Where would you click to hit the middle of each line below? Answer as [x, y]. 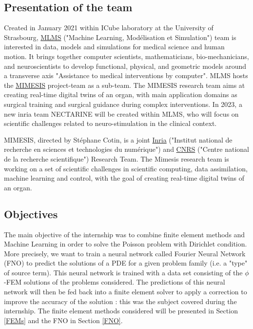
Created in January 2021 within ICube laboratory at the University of [109, 28]
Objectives [31, 214]
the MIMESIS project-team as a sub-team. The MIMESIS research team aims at [125, 85]
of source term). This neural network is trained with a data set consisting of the [123, 272]
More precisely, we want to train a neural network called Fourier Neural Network [125, 253]
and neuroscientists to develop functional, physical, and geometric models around [125, 66]
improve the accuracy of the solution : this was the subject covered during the [120, 301]
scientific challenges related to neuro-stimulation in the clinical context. [110, 123]
